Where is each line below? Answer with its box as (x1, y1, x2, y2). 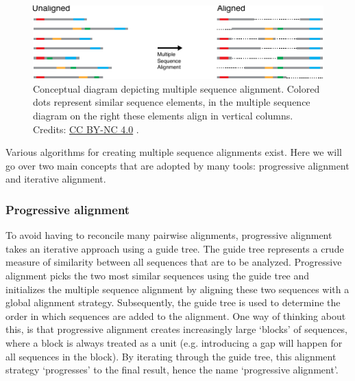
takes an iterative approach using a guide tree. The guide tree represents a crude (5, 241, 344, 255)
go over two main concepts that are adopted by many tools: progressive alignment (5, 158, 350, 172)
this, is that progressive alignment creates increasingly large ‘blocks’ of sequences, (5, 322, 348, 336)
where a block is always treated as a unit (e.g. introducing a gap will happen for (5, 335, 343, 349)
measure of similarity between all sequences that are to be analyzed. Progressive (5, 255, 342, 269)
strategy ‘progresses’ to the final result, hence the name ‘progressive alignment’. (5, 362, 339, 377)
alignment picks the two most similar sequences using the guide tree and (5, 268, 310, 282)
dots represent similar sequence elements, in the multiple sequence (33, 95, 310, 109)
